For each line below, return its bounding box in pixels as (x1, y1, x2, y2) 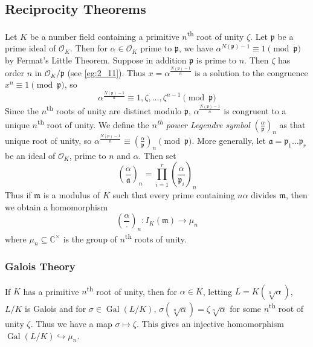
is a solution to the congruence (195, 66, 308, 79)
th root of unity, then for (86, 283, 178, 297)
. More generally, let (192, 134, 266, 146)
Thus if (5, 189, 31, 201)
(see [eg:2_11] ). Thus (67, 66, 146, 79)
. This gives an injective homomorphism (136, 317, 285, 329)
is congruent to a (224, 104, 286, 117)
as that (279, 118, 306, 131)
